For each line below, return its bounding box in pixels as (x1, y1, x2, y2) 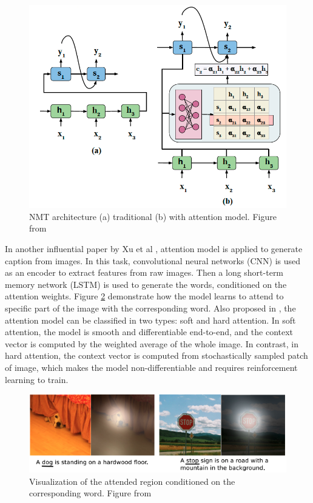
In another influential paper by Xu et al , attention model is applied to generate (5, 242, 303, 255)
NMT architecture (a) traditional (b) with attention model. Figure (29, 210, 277, 222)
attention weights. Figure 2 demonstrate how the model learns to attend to (5, 290, 284, 302)
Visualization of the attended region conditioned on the (29, 475, 235, 487)
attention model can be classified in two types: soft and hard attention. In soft (5, 313, 296, 326)
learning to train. (5, 373, 69, 385)
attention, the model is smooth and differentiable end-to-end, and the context (5, 325, 294, 338)
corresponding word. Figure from (29, 487, 152, 499)
